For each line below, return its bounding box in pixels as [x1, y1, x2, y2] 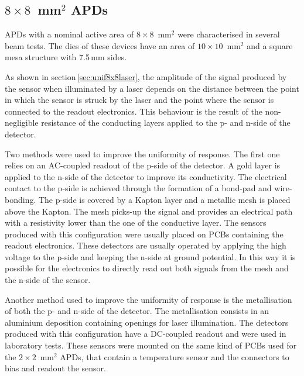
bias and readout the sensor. [5, 362, 106, 374]
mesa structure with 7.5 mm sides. [5, 51, 127, 63]
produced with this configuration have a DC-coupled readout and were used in [5, 327, 286, 340]
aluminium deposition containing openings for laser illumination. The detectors [5, 316, 289, 328]
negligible [5, 116, 39, 129]
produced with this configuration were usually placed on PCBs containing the [5, 227, 283, 240]
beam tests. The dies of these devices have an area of [5, 39, 195, 51]
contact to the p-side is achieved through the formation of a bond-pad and [5, 182, 272, 194]
